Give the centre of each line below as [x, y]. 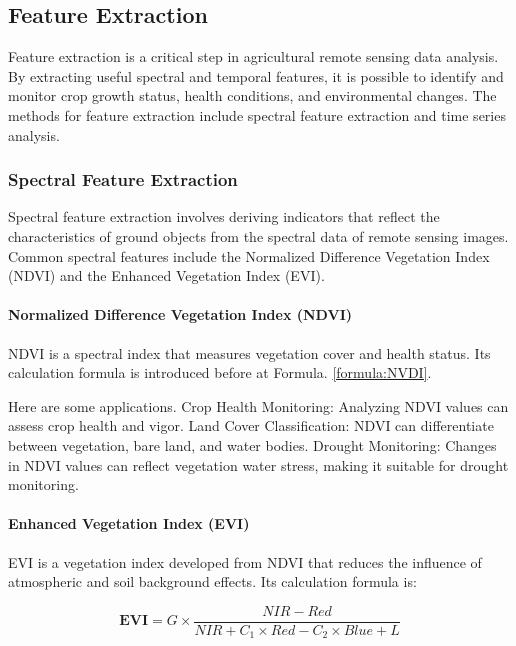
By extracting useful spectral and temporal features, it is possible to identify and [256, 75]
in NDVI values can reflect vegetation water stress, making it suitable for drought [258, 464]
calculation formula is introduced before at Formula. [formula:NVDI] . [220, 372]
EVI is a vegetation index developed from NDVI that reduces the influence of [245, 561]
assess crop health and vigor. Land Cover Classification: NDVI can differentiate [251, 425]
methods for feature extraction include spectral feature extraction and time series [257, 114]
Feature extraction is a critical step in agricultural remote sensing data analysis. [253, 56]
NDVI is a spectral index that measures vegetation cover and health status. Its [249, 352]
